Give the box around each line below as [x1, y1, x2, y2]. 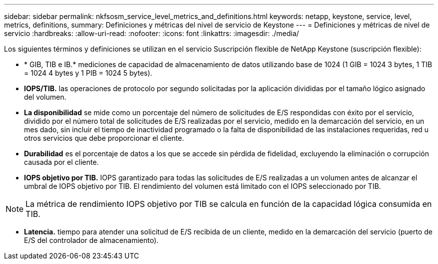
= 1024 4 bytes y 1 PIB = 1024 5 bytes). [24, 69, 152, 77]
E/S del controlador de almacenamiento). [24, 236, 158, 244]
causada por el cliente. [24, 158, 99, 166]
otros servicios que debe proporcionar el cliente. [24, 134, 184, 142]
